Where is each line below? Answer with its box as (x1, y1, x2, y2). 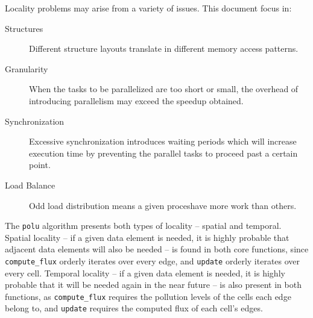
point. (29, 158, 51, 171)
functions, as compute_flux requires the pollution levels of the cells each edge (5, 290, 291, 302)
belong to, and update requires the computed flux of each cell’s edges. (5, 302, 263, 314)
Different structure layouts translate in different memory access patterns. (29, 42, 299, 55)
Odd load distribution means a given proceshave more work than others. (29, 199, 297, 211)
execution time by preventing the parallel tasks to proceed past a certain (29, 146, 298, 159)
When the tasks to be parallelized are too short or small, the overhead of (29, 83, 299, 95)
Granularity (5, 62, 48, 75)
